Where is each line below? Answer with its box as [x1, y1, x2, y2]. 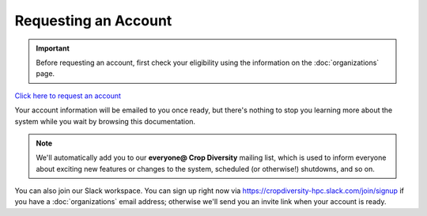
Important [36, 44, 70, 53]
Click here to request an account [14, 91, 122, 100]
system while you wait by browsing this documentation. [14, 116, 196, 126]
